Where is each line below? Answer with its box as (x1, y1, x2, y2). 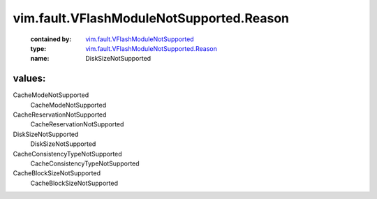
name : (30, 54, 50, 63)
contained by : (30, 35, 72, 43)
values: (13, 73, 46, 84)
